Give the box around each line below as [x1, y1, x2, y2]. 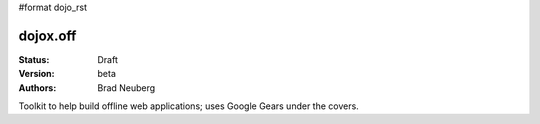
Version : [18, 68, 55, 80]
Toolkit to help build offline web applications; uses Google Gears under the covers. [18, 100, 359, 112]
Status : [18, 53, 50, 65]
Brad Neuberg [97, 81, 156, 94]
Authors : [18, 81, 57, 94]
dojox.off [18, 27, 77, 44]
